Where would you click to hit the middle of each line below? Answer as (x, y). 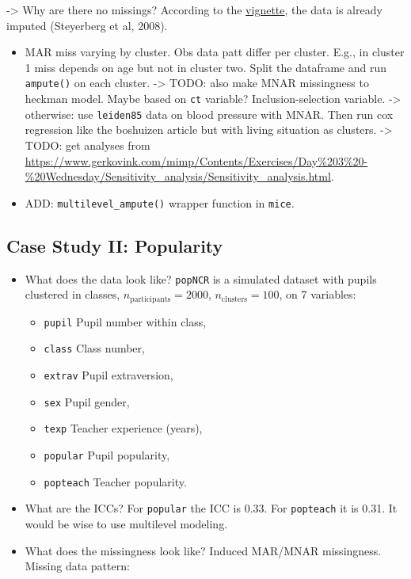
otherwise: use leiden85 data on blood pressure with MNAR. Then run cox (209, 114)
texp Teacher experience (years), (123, 428)
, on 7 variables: (318, 294)
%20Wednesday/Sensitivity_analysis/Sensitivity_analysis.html (178, 176)
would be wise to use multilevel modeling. (126, 523)
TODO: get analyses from (88, 145)
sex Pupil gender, (87, 401)
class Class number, (94, 348)
